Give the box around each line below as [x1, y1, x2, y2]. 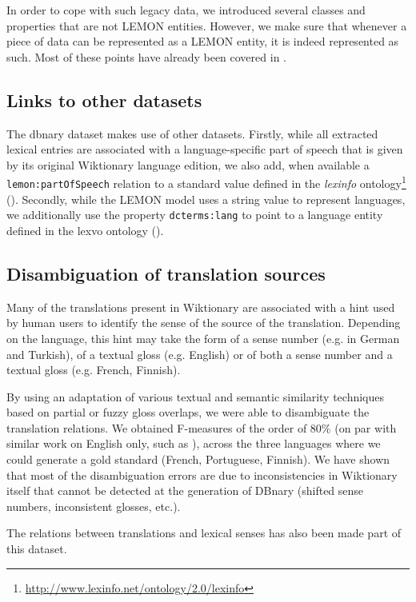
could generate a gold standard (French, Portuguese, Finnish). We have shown [6, 451, 390, 468]
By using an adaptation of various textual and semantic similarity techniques [6, 388, 385, 405]
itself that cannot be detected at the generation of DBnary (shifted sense [6, 482, 364, 499]
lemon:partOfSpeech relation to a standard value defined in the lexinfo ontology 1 [6, 173, 406, 192]
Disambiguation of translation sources [6, 261, 326, 285]
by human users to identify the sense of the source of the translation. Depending [6, 314, 401, 331]
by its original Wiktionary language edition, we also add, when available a [6, 156, 370, 173]
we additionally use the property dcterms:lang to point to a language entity [6, 206, 383, 223]
